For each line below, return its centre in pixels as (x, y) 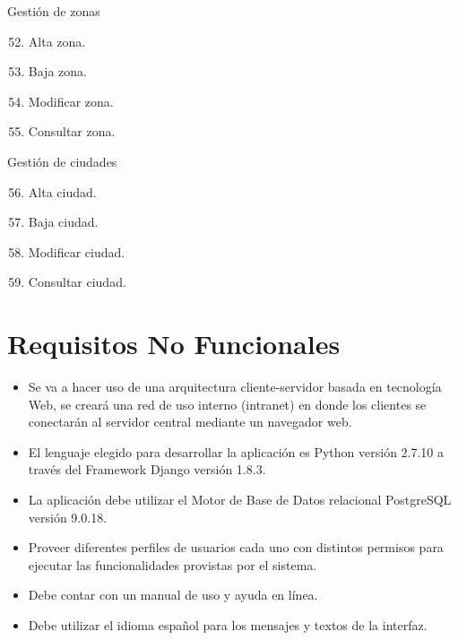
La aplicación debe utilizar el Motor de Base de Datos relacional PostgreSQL (240, 500)
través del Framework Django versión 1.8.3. (147, 469)
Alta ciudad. (62, 191)
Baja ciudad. (63, 222)
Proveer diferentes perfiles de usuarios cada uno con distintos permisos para (236, 547)
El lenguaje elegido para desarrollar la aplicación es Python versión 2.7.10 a (236, 451)
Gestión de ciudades (62, 161)
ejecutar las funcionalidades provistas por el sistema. (173, 564)
